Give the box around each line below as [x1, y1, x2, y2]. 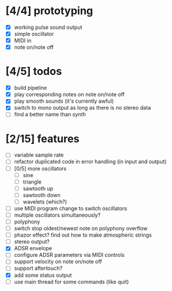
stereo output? [14, 238, 50, 246]
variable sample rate [14, 152, 64, 159]
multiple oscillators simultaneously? [14, 211, 101, 218]
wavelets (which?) [22, 198, 67, 205]
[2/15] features [5, 132, 80, 145]
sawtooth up [22, 185, 54, 192]
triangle [22, 178, 42, 185]
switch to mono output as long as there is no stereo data [14, 104, 151, 112]
